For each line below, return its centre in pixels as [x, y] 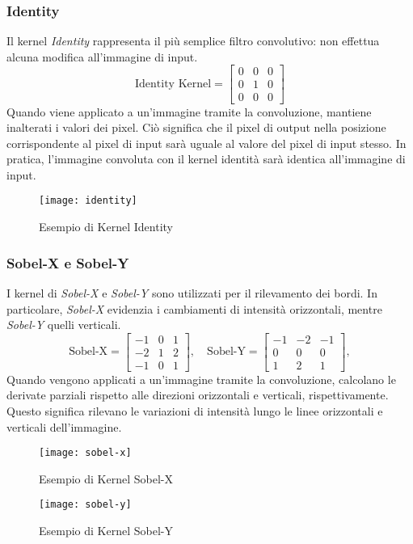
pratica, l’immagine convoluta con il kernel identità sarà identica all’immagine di [206, 159]
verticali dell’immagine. [64, 426]
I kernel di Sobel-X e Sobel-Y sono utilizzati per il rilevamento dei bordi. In [192, 292]
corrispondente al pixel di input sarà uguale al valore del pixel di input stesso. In [206, 143]
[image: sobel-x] [85, 453]
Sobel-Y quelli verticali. [64, 325]
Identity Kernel [173, 84]
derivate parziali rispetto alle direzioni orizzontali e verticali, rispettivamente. [198, 395]
